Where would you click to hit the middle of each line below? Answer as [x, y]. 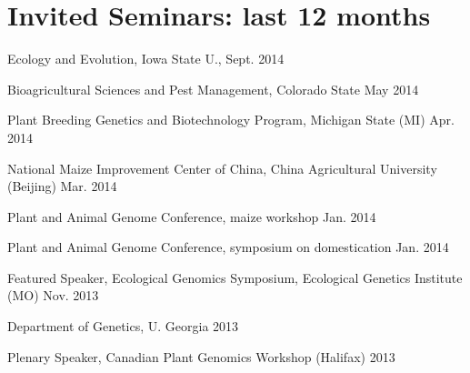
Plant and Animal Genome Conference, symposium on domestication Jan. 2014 [228, 247]
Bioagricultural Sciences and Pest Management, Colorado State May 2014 [213, 89]
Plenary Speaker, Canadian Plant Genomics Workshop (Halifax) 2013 [201, 356]
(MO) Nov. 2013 [53, 295]
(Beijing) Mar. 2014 [62, 186]
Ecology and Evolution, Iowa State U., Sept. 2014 [146, 59]
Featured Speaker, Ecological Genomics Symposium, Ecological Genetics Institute [235, 277]
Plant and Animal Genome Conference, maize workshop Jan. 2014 [192, 216]
